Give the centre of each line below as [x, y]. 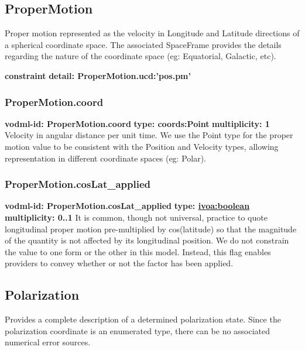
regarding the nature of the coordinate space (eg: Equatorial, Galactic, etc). [140, 56]
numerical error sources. [48, 342]
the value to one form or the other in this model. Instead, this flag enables [138, 251]
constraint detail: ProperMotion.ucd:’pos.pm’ [98, 75]
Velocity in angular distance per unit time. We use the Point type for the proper [149, 135]
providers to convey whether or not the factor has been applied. [119, 263]
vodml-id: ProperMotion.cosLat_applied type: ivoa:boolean [127, 206]
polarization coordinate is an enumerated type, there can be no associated [138, 330]
